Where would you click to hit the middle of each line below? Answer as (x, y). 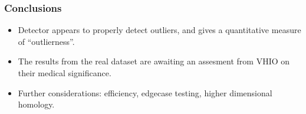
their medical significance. (65, 73)
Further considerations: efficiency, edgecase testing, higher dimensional (145, 92)
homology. (36, 104)
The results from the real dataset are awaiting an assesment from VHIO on (154, 61)
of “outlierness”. (46, 41)
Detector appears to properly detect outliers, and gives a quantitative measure (159, 30)
